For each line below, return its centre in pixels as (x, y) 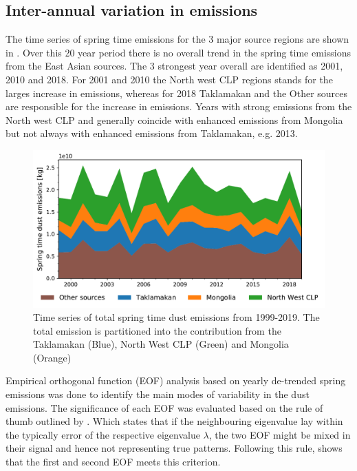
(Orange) (52, 357)
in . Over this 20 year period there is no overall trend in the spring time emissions (178, 52)
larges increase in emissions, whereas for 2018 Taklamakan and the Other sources (177, 93)
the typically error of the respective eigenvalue (103, 434)
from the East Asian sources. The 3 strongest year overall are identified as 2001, (174, 66)
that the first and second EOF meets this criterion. (113, 462)
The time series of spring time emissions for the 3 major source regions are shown (177, 39)
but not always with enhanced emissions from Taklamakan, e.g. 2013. (152, 133)
